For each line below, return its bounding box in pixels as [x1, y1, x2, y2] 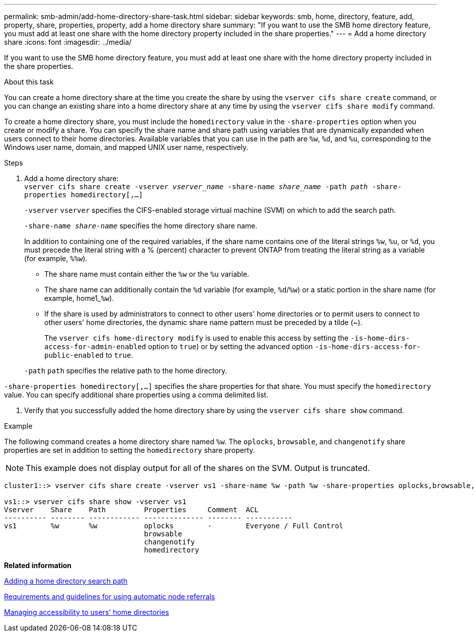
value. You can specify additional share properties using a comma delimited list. [4, 390, 269, 399]
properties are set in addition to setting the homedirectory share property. [4, 446, 255, 454]
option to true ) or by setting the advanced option [148, 342, 313, 351]
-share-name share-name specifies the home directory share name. [24, 221, 258, 230]
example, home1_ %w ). [44, 294, 114, 302]
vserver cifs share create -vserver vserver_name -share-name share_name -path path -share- [24, 183, 402, 191]
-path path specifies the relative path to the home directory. [24, 366, 227, 375]
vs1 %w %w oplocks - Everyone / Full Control [4, 522, 344, 530]
